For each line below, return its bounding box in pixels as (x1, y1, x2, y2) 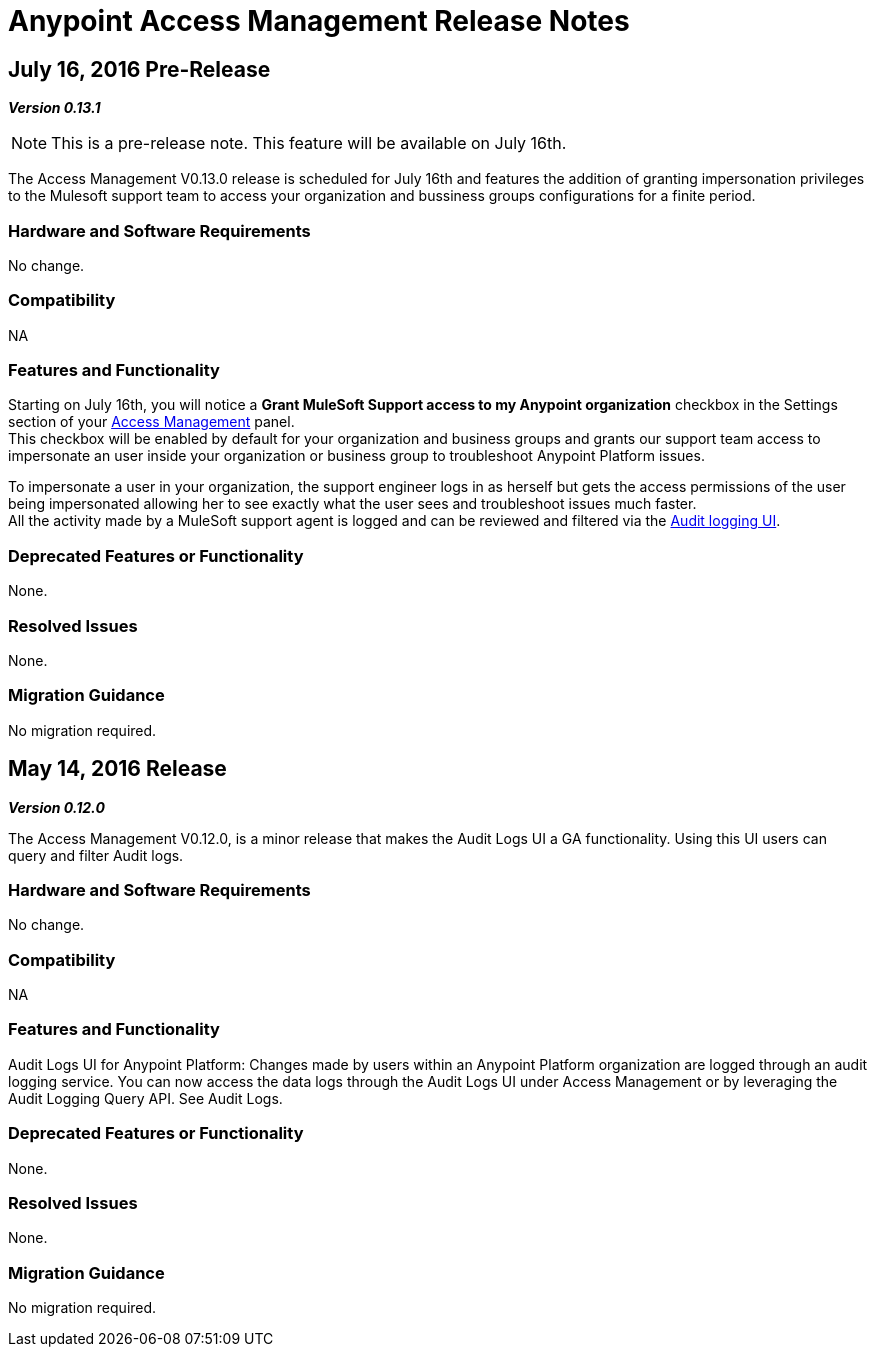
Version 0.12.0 (8, 798, 105, 816)
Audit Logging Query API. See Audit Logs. (8, 1089, 283, 1107)
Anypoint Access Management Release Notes (8, 4, 630, 38)
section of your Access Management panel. (8, 413, 295, 431)
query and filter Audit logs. (8, 846, 184, 864)
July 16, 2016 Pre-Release (8, 56, 271, 82)
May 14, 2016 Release (8, 756, 227, 782)
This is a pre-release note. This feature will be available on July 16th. (51, 133, 567, 154)
